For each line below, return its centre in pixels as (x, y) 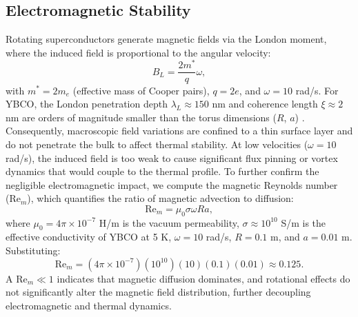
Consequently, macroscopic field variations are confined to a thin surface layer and (179, 131)
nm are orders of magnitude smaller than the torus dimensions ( (141, 117)
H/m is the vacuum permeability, (169, 222)
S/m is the (304, 222)
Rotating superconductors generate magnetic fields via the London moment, (166, 39)
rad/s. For (317, 90)
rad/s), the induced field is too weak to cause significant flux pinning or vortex (172, 157)
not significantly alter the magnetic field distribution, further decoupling (158, 292)
